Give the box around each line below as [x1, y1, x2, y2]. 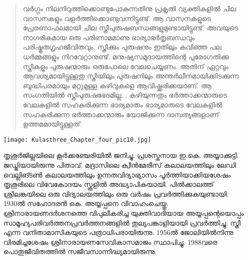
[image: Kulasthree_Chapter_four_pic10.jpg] [3, 136, 151, 143]
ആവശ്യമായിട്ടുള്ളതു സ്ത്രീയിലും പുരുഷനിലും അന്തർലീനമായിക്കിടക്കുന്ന [23, 71, 239, 81]
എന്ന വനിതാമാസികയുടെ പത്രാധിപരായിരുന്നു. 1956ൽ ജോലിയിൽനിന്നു [3, 227, 234, 237]
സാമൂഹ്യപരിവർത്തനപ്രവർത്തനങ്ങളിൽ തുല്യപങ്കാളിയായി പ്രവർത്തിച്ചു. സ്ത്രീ [3, 217, 241, 228]
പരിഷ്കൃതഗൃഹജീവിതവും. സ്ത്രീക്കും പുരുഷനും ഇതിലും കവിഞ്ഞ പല [23, 42, 221, 52]
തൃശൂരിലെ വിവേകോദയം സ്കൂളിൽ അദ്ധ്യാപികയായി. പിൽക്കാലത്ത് [3, 179, 214, 189]
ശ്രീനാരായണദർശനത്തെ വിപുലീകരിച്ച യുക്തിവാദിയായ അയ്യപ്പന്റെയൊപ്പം [3, 208, 244, 218]
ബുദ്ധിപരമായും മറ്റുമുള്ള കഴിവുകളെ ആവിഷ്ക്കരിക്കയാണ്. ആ [23, 80, 212, 90]
